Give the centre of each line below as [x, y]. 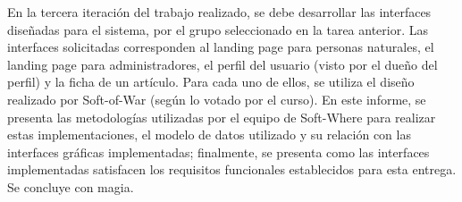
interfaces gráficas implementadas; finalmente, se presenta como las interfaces [218, 151]
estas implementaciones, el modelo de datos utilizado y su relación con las [209, 135]
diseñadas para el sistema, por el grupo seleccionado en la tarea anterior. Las [218, 29]
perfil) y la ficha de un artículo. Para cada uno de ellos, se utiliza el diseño [211, 82]
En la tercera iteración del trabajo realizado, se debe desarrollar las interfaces [219, 12]
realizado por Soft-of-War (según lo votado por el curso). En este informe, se [217, 99]
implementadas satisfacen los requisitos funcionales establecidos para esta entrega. [232, 169]
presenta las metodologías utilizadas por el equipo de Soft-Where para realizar [222, 117]
